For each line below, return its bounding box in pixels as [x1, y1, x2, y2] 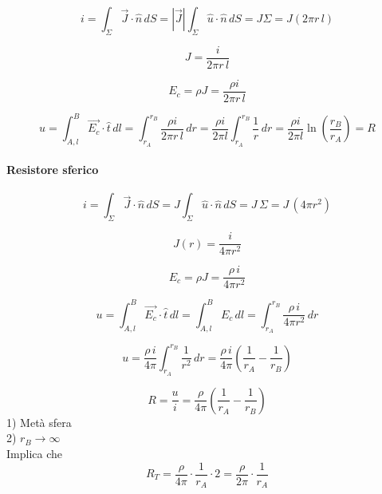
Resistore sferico [6, 161, 99, 178]
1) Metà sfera [6, 413, 72, 430]
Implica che [6, 445, 62, 461]
